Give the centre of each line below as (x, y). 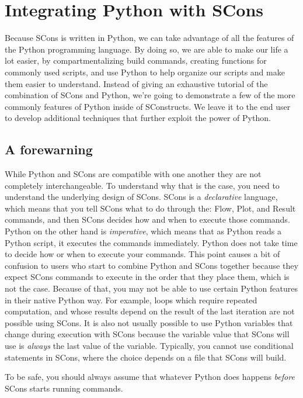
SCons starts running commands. (64, 388)
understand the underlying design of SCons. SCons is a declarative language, (141, 197)
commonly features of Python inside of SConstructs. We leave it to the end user (148, 106)
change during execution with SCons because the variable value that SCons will (147, 334)
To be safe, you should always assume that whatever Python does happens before (150, 377)
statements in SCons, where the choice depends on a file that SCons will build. (146, 357)
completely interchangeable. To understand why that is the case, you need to (142, 185)
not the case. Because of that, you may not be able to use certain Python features (151, 288)
